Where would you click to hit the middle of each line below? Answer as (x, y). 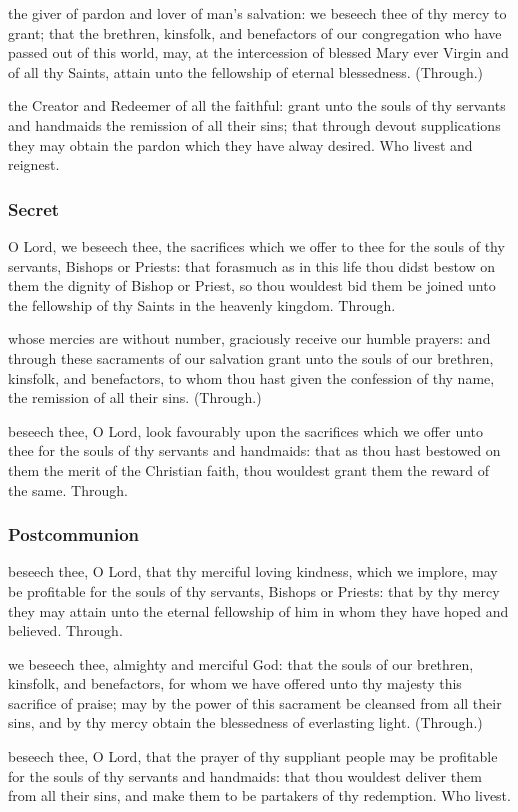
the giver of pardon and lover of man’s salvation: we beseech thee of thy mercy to (257, 13)
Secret (34, 208)
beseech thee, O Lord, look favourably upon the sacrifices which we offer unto (246, 430)
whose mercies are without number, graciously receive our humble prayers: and (249, 338)
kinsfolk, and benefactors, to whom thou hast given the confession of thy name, (251, 377)
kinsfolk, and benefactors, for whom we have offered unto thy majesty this (235, 683)
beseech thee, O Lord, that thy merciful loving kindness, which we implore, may (253, 571)
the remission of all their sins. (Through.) (135, 397)
